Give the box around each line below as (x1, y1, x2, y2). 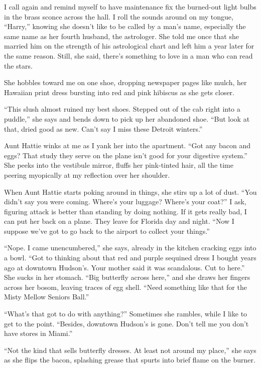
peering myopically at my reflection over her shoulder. (4, 169, 170, 180)
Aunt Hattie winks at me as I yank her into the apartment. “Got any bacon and (4, 140, 251, 151)
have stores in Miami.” (4, 328, 73, 338)
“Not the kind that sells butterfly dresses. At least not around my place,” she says (4, 344, 256, 355)
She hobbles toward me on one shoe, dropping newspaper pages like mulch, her (4, 77, 247, 88)
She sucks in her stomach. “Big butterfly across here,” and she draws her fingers (4, 272, 250, 282)
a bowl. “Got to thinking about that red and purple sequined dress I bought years (4, 252, 256, 263)
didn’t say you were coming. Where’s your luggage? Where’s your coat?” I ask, (4, 196, 246, 207)
